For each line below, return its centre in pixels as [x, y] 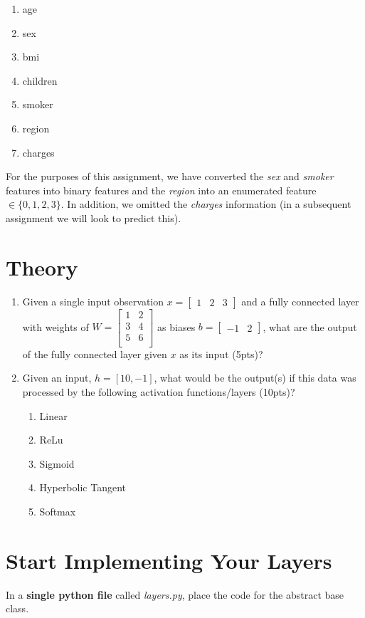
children [40, 80]
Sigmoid [57, 463]
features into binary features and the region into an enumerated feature [161, 190]
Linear [53, 415]
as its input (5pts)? [221, 353]
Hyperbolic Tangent [83, 487]
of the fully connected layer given [95, 353]
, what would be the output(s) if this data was [255, 378]
